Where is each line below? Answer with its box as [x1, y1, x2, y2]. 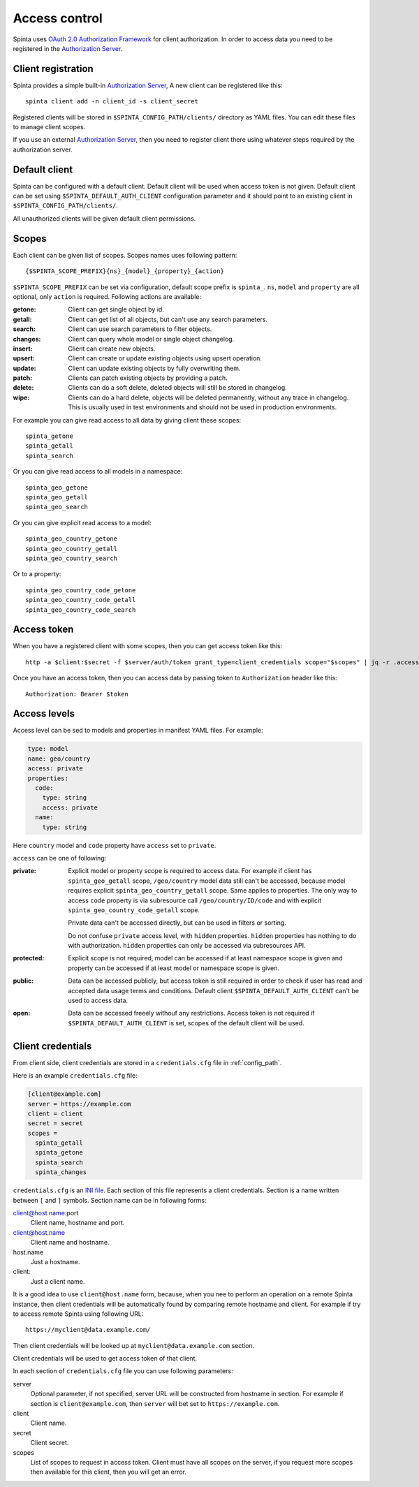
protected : [13, 954, 45, 962]
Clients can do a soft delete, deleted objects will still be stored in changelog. [68, 383, 288, 392]
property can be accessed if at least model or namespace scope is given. [68, 964, 279, 972]
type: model [27, 745, 69, 753]
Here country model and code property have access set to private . [13, 841, 216, 849]
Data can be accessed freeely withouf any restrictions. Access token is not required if [68, 1009, 315, 1018]
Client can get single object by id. [68, 305, 164, 314]
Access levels [13, 708, 75, 719]
